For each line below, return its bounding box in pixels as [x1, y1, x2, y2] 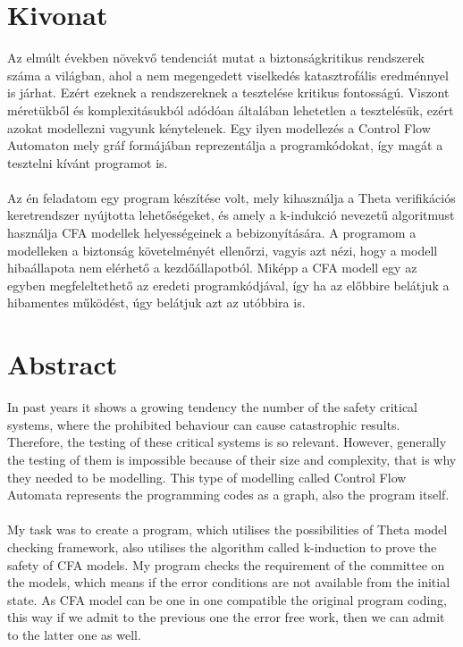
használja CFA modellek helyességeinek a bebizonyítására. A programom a [7, 223, 417, 242]
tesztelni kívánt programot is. [7, 153, 168, 172]
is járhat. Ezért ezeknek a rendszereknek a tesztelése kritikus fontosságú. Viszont [7, 83, 450, 102]
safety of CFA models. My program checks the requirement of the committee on [7, 555, 445, 574]
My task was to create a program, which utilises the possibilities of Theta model [7, 520, 448, 539]
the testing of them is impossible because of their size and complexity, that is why [7, 450, 457, 468]
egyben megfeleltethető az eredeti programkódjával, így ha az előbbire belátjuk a [7, 275, 450, 294]
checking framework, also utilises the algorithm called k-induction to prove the [7, 537, 437, 556]
